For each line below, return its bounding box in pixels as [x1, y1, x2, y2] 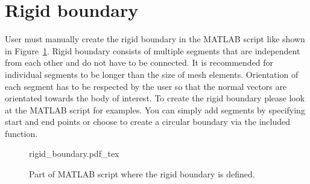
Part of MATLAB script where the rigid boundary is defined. [29, 168, 255, 180]
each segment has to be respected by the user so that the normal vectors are [5, 80, 287, 92]
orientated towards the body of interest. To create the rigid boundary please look [5, 92, 305, 104]
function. [5, 127, 38, 139]
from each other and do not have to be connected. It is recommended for [5, 56, 274, 69]
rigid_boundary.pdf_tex [29, 147, 119, 160]
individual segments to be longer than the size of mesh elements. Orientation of [5, 68, 299, 80]
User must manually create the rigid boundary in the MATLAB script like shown [5, 33, 305, 45]
